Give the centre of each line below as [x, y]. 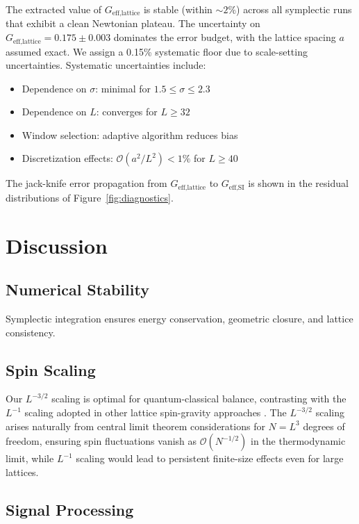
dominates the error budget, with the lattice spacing [225, 37]
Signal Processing [70, 509]
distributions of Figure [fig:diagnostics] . [90, 197]
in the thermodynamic [298, 441]
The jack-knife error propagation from [86, 183]
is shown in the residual [298, 183]
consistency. [31, 332]
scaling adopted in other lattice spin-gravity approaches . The [156, 412]
